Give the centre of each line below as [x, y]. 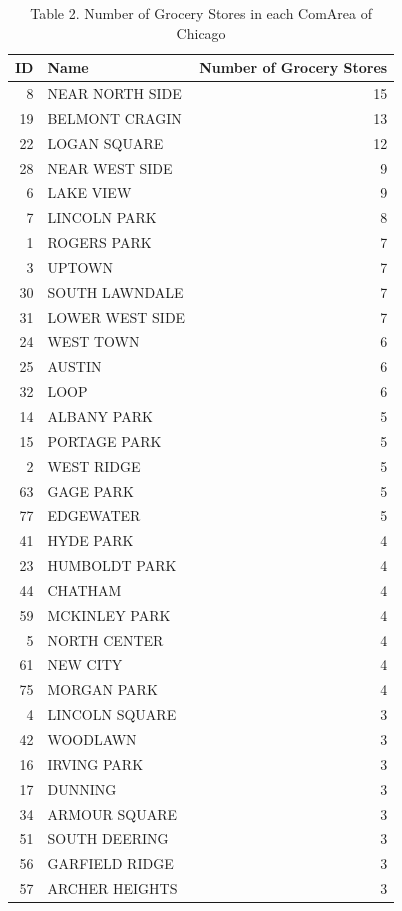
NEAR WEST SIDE [110, 167]
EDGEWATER [94, 515]
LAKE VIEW [89, 192]
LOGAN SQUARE [105, 142]
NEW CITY [85, 664]
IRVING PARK [95, 763]
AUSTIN [74, 366]
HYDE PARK [90, 540]
